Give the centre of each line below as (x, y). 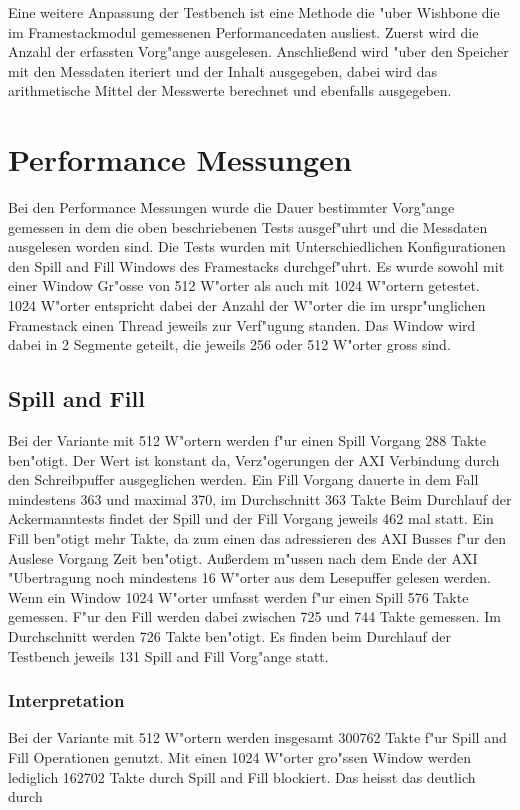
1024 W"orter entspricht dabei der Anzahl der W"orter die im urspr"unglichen (247, 305)
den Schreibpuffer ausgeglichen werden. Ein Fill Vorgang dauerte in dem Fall (243, 479)
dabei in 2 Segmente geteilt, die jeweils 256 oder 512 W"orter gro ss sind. (229, 344)
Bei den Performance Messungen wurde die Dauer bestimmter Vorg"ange (231, 207)
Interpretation (66, 700)
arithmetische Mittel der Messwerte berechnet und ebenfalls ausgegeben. (230, 90)
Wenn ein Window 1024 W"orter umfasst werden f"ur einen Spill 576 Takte (238, 596)
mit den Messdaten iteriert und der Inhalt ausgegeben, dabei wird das (223, 70)
